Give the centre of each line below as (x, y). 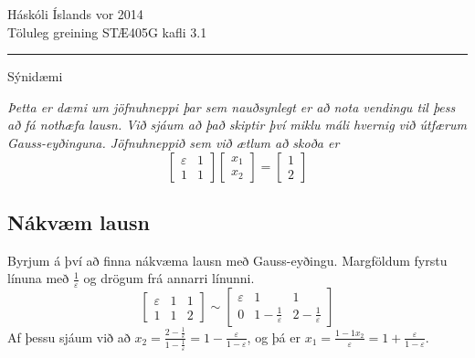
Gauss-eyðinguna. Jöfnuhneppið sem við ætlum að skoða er (174, 142)
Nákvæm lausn (79, 221)
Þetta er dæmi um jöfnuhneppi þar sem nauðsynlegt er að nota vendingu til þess (232, 106)
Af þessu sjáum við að (69, 337)
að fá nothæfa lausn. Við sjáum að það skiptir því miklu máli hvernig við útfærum (237, 125)
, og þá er (274, 337)
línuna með (38, 278)
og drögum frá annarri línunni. (169, 278)
